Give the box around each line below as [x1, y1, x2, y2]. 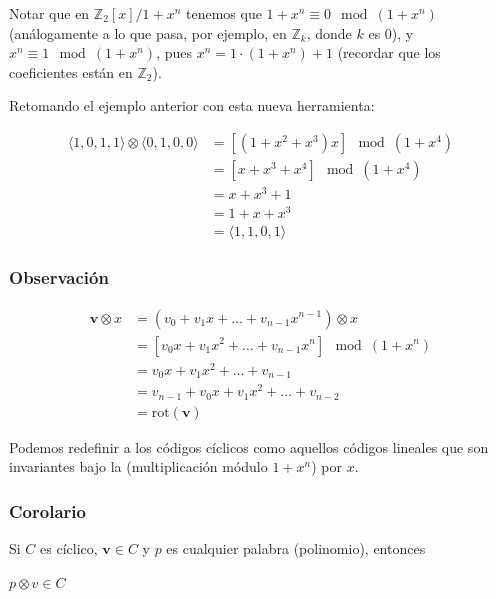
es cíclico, [40, 538, 98, 559]
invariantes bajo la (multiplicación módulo [9, 456, 268, 477]
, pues [156, 42, 192, 63]
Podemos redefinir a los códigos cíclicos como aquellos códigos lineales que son [9, 436, 489, 457]
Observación [9, 265, 109, 290]
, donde [306, 22, 352, 43]
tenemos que [185, 3, 262, 23]
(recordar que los [337, 42, 441, 63]
